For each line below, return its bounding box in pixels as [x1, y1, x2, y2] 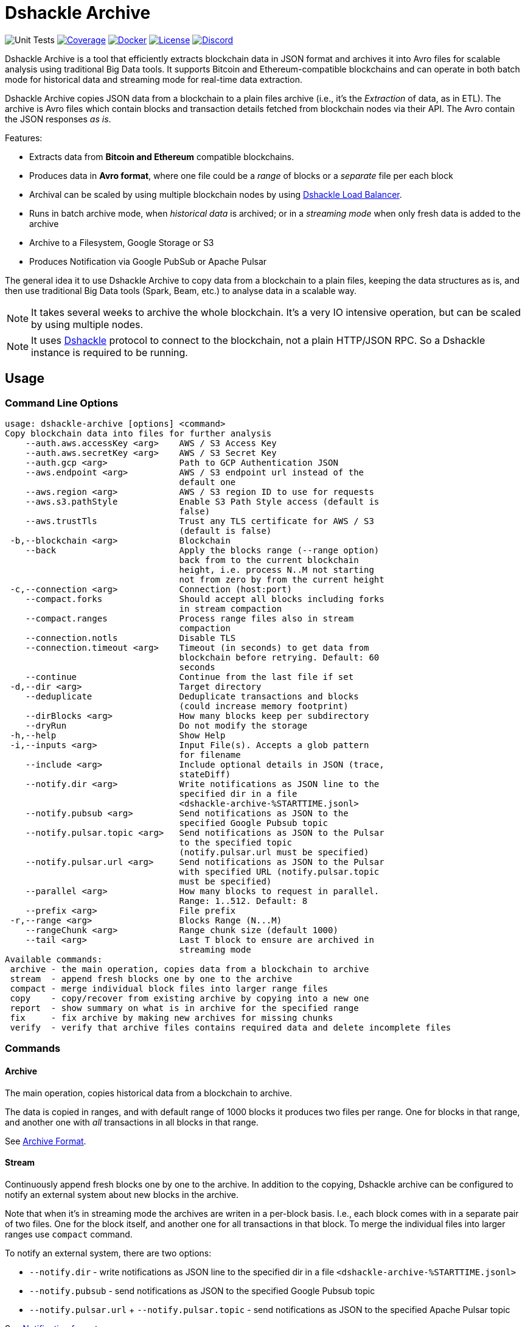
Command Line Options [5, 396, 119, 409]
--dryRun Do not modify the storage [25, 720, 308, 730]
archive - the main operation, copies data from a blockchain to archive [10, 964, 369, 974]
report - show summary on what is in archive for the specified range [10, 1003, 359, 1013]
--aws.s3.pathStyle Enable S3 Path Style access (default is [25, 496, 380, 506]
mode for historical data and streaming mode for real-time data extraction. [5, 74, 302, 85]
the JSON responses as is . [5, 113, 111, 124]
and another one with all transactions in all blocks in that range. [5, 1116, 259, 1127]
